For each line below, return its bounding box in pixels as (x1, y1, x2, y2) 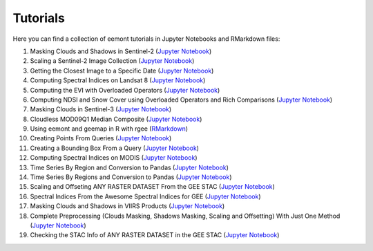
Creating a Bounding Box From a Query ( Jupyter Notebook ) (30, 144, 200, 152)
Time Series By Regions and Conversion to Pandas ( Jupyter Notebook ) (30, 173, 232, 181)
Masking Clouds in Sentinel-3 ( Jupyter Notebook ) (30, 105, 172, 113)
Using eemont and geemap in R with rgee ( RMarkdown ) (30, 124, 189, 133)
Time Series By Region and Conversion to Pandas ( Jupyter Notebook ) (30, 163, 229, 171)
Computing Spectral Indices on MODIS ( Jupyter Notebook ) (30, 154, 198, 162)
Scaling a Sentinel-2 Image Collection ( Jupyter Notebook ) (30, 57, 195, 65)
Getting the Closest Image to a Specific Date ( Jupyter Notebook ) (30, 66, 214, 75)
